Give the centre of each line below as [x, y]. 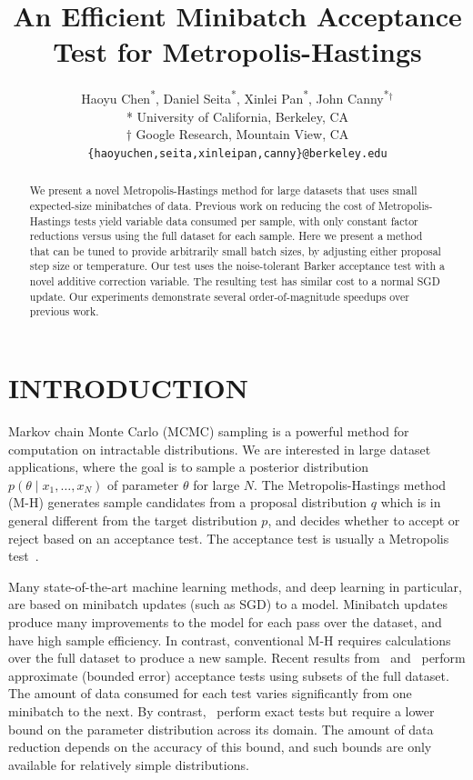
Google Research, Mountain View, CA [242, 134]
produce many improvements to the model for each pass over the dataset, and [225, 621]
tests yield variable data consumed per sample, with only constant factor [246, 220]
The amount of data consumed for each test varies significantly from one [210, 693]
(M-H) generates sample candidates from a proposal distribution [188, 502]
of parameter [143, 484]
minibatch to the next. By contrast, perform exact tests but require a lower [221, 710]
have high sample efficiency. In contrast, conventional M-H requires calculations [230, 640]
